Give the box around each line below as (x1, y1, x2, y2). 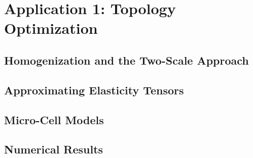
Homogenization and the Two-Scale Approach (4, 52, 249, 68)
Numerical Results (4, 141, 103, 157)
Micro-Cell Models (4, 112, 104, 127)
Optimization (4, 18, 98, 38)
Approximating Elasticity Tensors (4, 82, 184, 97)
